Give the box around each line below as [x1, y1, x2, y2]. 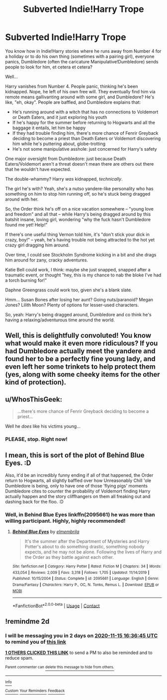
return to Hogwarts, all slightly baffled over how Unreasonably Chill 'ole [5, 477, 152, 483]
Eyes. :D [5, 459, 31, 467]
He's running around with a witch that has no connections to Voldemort [12, 109, 159, 115]
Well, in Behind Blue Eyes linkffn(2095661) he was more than [5, 511, 155, 518]
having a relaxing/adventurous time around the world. [5, 317, 115, 323]
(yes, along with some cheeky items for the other [5, 370, 160, 379]
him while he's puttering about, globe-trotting [12, 141, 106, 147]
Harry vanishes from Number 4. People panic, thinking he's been [5, 83, 138, 89]
